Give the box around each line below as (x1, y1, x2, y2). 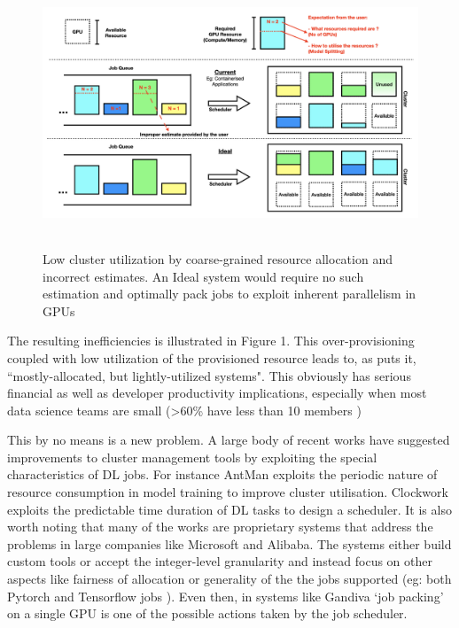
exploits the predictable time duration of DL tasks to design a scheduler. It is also (7, 500, 452, 518)
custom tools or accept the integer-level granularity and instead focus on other (7, 552, 432, 570)
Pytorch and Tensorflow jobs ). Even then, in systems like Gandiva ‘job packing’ (7, 586, 444, 605)
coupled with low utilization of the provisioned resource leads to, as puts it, (7, 348, 416, 367)
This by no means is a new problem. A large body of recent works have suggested (7, 430, 450, 449)
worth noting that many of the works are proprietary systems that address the (7, 517, 433, 536)
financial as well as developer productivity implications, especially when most (7, 384, 427, 402)
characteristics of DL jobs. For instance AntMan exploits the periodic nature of (7, 465, 438, 484)
